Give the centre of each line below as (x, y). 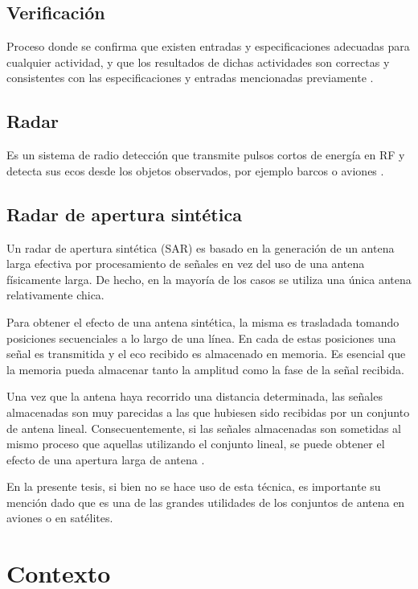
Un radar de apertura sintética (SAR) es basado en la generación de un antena (201, 247)
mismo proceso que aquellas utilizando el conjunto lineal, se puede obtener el (196, 444)
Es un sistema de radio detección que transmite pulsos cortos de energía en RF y (206, 155)
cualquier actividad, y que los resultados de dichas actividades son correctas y (198, 62)
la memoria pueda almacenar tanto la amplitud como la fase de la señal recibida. (205, 369)
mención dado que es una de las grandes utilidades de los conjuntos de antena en (206, 502)
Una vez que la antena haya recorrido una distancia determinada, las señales (195, 396)
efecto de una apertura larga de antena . (106, 459)
